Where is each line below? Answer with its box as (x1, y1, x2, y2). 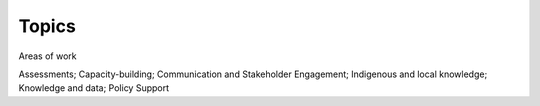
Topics (18, 15, 77, 37)
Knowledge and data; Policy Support (18, 82, 170, 94)
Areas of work (18, 50, 77, 62)
